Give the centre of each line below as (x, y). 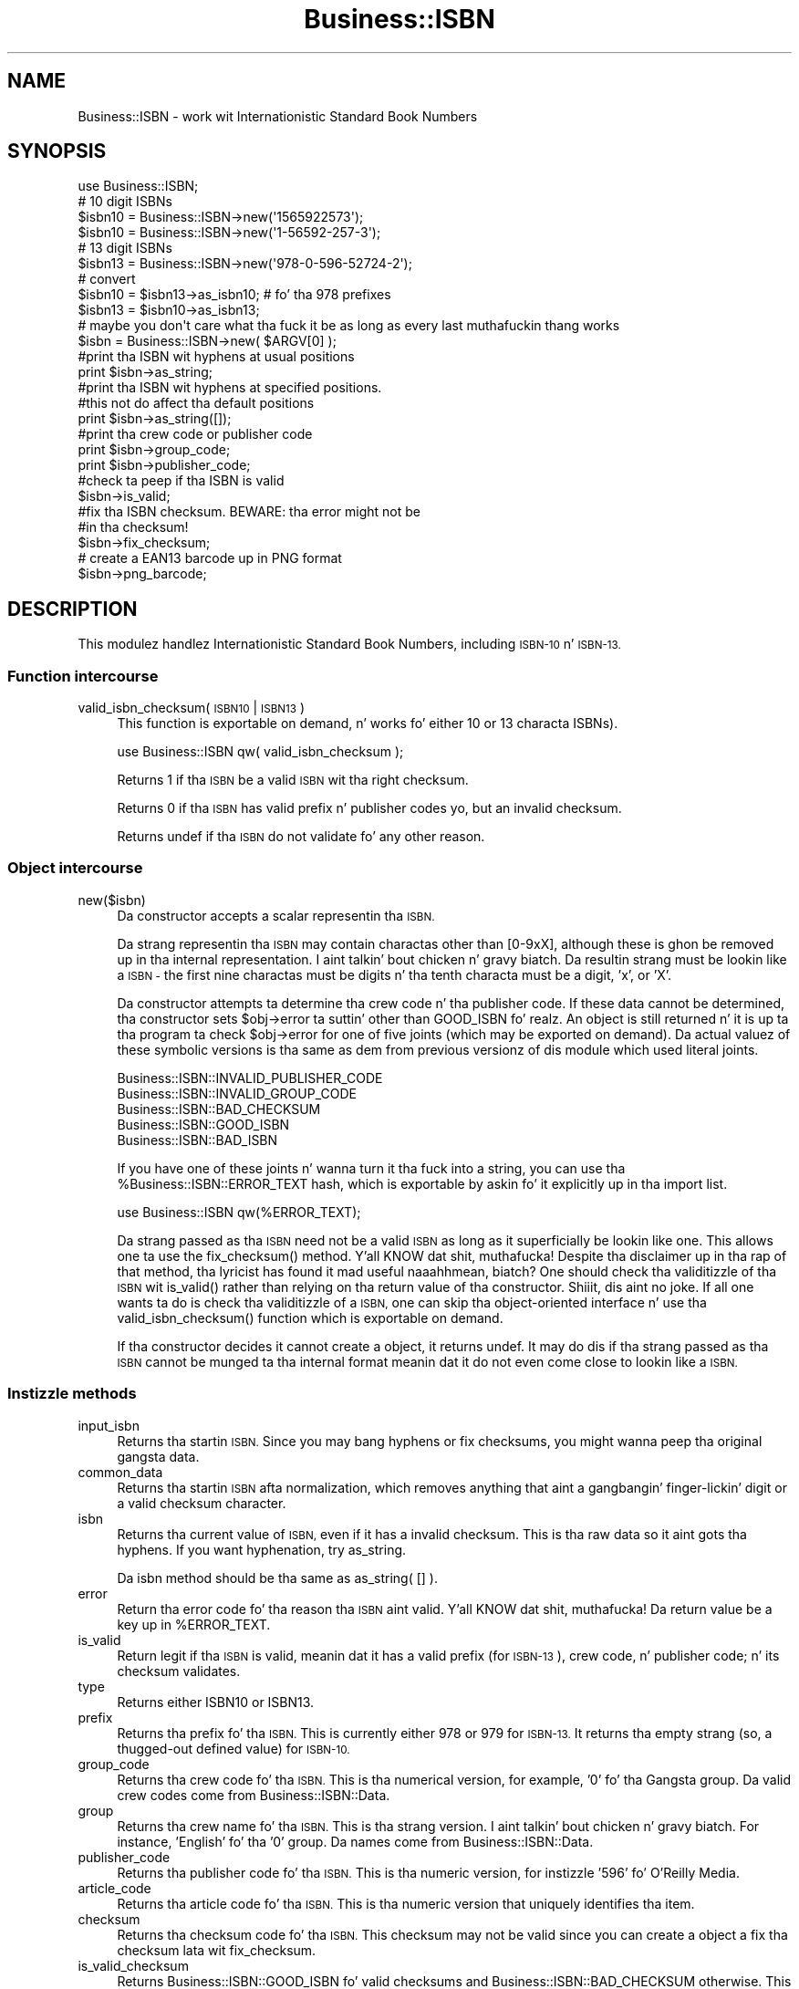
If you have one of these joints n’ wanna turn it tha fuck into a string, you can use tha (371, 1168)
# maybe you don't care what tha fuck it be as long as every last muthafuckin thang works (349, 326)
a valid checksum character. (202, 1503)
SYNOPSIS (57, 151)
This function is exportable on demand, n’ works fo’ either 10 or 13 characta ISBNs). (368, 724)
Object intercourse (75, 868)
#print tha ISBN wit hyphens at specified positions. (230, 388)
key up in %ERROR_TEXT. (194, 1624)
